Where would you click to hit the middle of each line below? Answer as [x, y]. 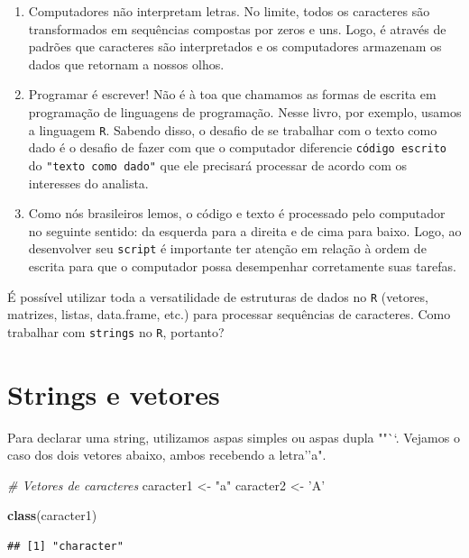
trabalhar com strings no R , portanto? [116, 331]
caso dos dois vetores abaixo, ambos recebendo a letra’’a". [167, 455]
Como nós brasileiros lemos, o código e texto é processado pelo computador [237, 213]
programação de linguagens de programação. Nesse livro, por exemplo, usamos [245, 111]
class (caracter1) [52, 515]
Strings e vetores [114, 393]
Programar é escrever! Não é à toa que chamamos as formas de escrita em [232, 94]
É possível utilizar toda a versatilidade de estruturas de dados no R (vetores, [218, 296]
